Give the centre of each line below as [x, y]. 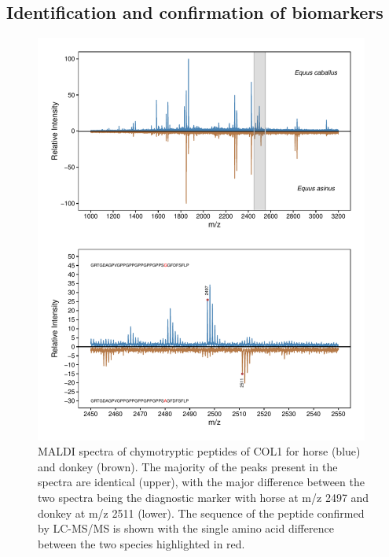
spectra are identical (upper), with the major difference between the [201, 482]
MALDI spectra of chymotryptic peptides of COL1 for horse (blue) [199, 451]
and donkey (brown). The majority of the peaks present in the [188, 466]
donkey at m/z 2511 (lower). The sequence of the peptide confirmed [201, 513]
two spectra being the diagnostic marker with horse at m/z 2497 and [204, 497]
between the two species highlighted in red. [141, 543]
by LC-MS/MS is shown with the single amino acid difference [186, 528]
